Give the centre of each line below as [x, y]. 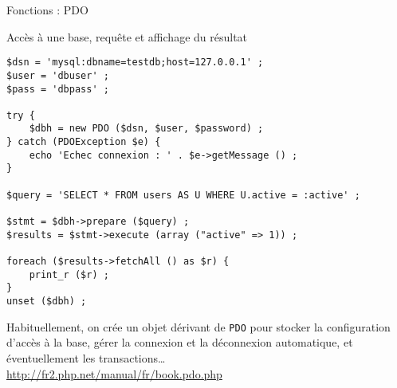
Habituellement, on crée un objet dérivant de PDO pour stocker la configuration [198, 326]
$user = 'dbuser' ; [58, 75]
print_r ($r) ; [69, 274]
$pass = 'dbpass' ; [58, 89]
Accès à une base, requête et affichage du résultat [127, 36]
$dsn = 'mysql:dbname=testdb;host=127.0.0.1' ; [135, 63]
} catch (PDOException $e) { [84, 142]
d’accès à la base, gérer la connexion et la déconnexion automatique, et [180, 342]
